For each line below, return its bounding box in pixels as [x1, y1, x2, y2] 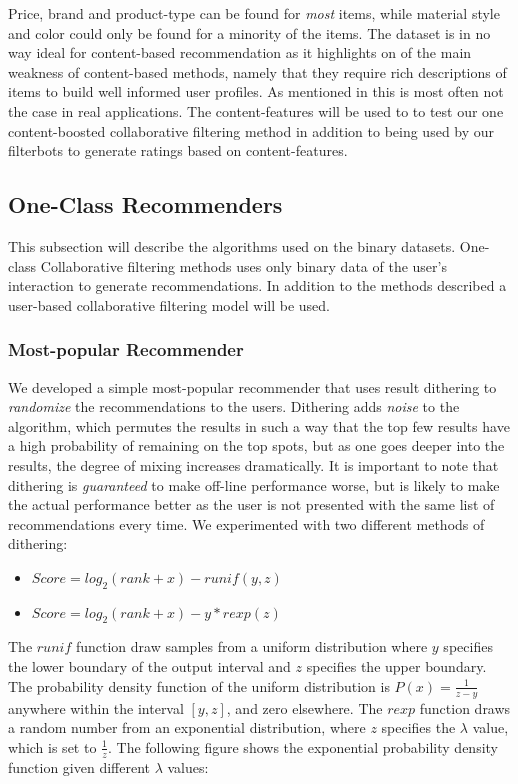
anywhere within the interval [8, 697, 184, 718]
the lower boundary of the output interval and [8, 656, 291, 677]
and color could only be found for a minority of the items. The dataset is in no [8, 22, 491, 43]
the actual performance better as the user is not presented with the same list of [8, 494, 495, 515]
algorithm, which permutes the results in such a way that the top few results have [8, 415, 510, 436]
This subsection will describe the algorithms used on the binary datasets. [8, 235, 456, 256]
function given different [8, 756, 151, 777]
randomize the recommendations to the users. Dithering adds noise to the [8, 396, 460, 417]
